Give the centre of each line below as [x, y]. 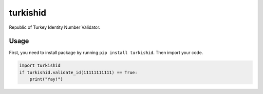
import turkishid [40, 66]
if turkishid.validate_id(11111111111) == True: [78, 72]
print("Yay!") [46, 79]
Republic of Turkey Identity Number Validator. [55, 27]
